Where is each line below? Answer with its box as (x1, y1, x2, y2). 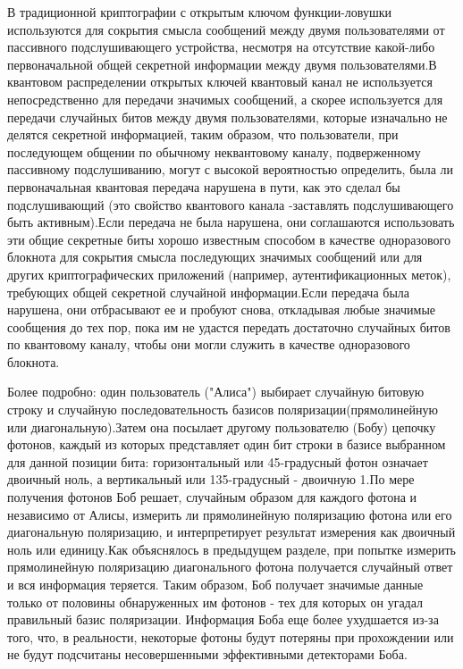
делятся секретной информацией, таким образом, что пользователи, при (7, 125, 399, 144)
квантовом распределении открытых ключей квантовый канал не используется (7, 72, 433, 91)
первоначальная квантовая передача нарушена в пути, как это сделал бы (7, 177, 400, 196)
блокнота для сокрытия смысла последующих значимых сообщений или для (7, 247, 423, 266)
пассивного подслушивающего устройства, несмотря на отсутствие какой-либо (7, 38, 435, 56)
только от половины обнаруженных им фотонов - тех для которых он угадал (7, 592, 424, 611)
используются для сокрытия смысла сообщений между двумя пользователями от (7, 20, 445, 38)
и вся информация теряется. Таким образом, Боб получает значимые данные (7, 575, 424, 593)
